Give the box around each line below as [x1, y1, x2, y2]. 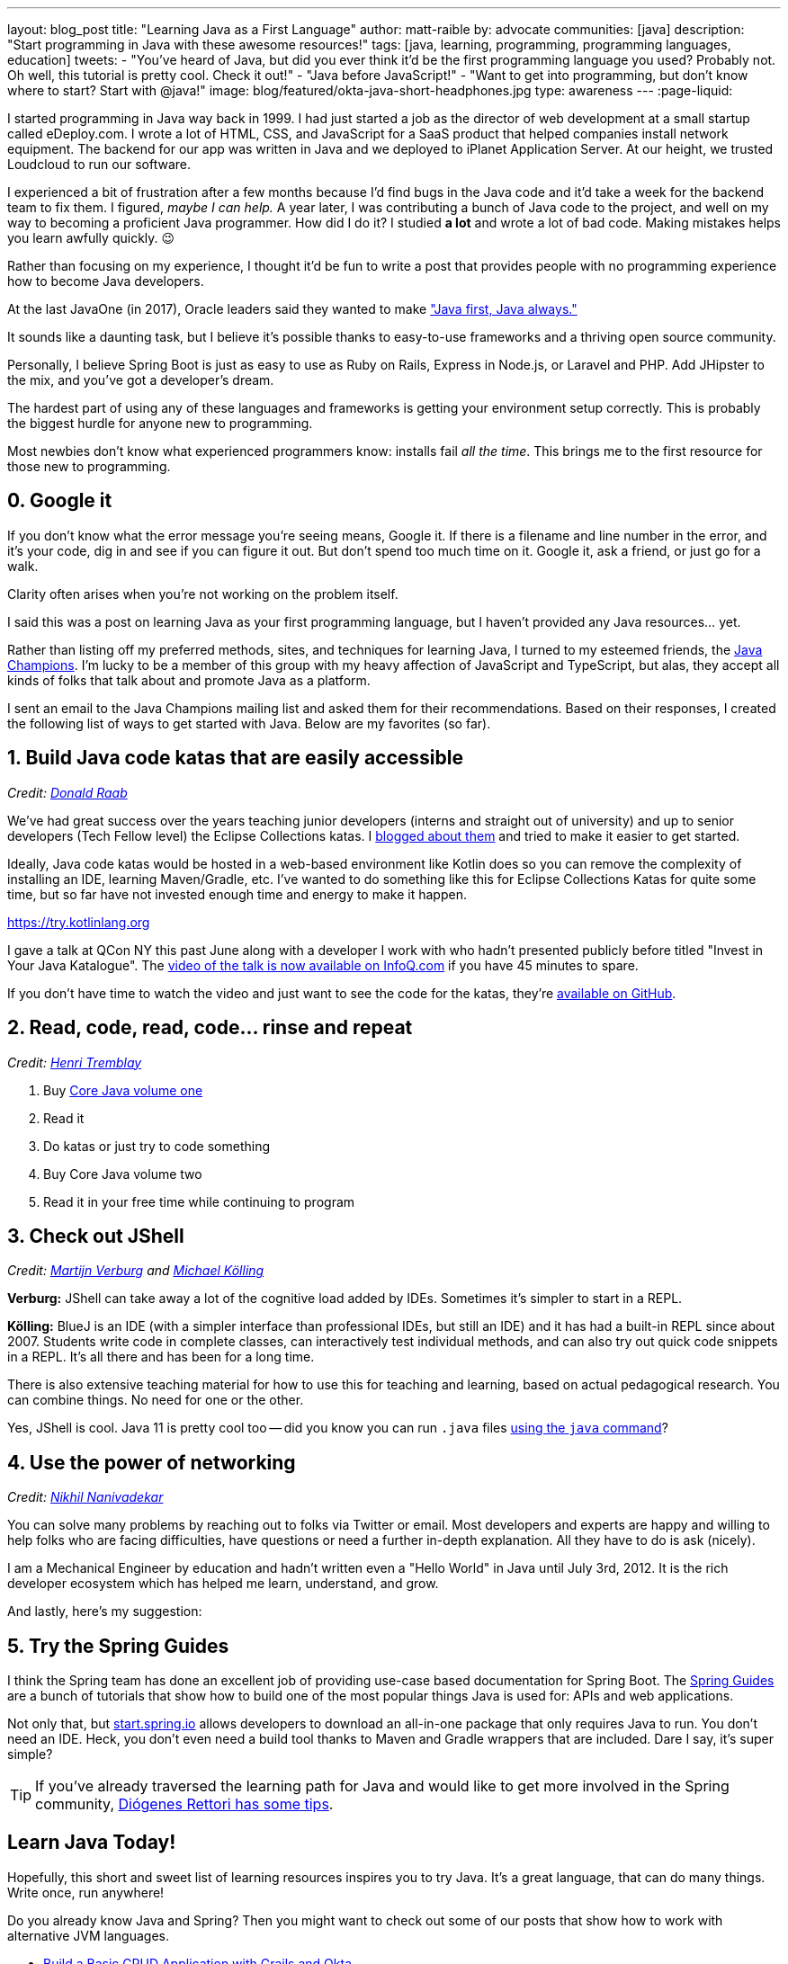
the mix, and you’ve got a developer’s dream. [7, 372, 274, 388]
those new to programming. [7, 459, 171, 474]
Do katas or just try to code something [43, 1138, 271, 1154]
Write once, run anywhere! [7, 1884, 165, 1900]
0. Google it [7, 489, 112, 513]
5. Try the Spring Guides [7, 1634, 229, 1657]
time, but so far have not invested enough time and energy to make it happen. [7, 886, 467, 902]
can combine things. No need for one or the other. [7, 1392, 304, 1408]
